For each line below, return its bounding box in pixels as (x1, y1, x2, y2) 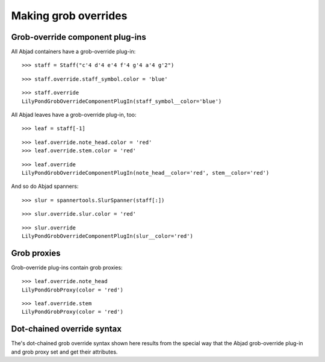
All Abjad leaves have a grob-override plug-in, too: (11, 111, 137, 119)
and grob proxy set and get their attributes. (11, 348, 118, 355)
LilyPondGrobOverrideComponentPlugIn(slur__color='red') (22, 232, 194, 239)
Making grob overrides (11, 9, 128, 22)
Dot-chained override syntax (11, 324, 122, 334)
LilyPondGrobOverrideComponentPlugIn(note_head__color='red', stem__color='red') (22, 169, 270, 176)
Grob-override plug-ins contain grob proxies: (11, 264, 123, 271)
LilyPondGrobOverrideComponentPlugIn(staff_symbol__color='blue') (22, 98, 222, 105)
